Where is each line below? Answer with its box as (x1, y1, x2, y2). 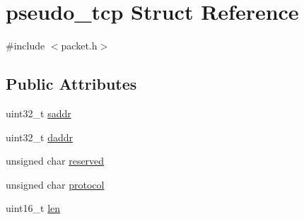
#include (6, 38, 45, 53)
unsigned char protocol (6, 177, 105, 191)
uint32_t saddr (6, 105, 71, 120)
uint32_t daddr (6, 129, 73, 144)
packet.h (61, 38, 98, 53)
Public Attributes (6, 73, 137, 95)
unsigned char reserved (6, 153, 105, 168)
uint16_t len (6, 201, 61, 215)
